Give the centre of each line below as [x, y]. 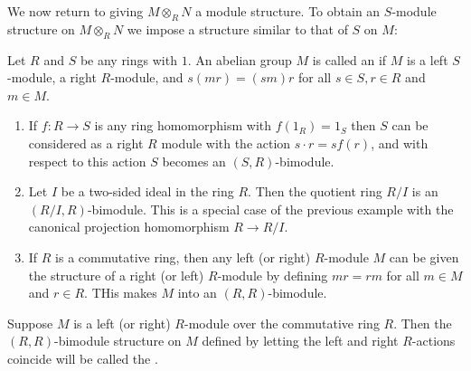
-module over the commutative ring [282, 323]
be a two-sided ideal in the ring [147, 191]
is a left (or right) [122, 323]
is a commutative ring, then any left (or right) [183, 257]
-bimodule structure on [118, 341]
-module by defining [273, 275]
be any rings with [128, 59]
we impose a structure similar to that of [237, 29]
